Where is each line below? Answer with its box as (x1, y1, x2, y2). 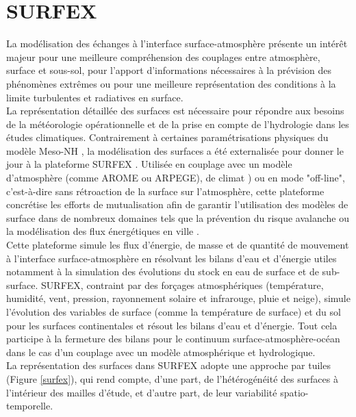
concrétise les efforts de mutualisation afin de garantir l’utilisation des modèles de (6, 197, 348, 212)
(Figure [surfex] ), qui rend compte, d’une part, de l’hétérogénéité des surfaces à (6, 371, 338, 386)
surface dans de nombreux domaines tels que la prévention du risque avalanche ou (6, 210, 350, 225)
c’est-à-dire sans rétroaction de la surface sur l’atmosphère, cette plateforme (6, 184, 325, 198)
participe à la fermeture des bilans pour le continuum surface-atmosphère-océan (6, 331, 340, 346)
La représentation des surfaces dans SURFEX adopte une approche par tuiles (6, 358, 331, 372)
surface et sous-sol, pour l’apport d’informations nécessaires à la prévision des (6, 63, 332, 77)
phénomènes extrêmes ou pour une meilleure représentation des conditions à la (6, 76, 336, 90)
